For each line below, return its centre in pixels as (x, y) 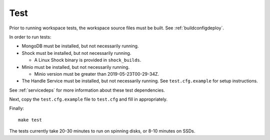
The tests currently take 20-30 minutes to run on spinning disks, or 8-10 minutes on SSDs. (102, 131)
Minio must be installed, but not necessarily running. (76, 67)
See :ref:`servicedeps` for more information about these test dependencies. (87, 90)
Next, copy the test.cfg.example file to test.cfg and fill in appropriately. (88, 99)
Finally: (17, 108)
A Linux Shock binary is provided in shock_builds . (88, 60)
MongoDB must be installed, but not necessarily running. (80, 46)
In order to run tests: (30, 37)
